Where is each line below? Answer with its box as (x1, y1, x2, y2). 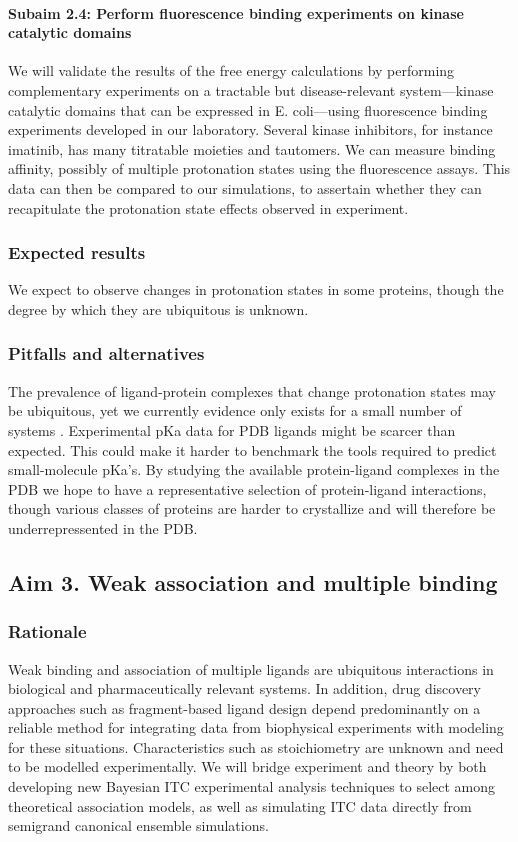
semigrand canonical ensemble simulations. (8, 815, 269, 836)
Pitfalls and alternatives (8, 341, 205, 366)
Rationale (8, 619, 87, 644)
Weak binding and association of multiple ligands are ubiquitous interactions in (8, 658, 494, 679)
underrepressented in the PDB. (8, 517, 198, 538)
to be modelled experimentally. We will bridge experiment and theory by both (8, 756, 487, 777)
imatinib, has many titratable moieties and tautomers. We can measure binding (8, 138, 496, 159)
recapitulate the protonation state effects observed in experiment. (8, 197, 409, 218)
